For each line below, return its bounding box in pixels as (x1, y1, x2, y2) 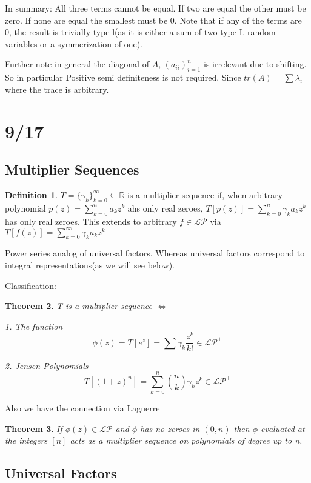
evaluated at (261, 422, 305, 435)
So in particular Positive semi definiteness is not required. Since (5, 71, 241, 84)
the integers (5, 434, 48, 447)
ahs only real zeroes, (127, 201, 203, 214)
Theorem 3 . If (5, 422, 62, 435)
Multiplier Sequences (5, 160, 139, 179)
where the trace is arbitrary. (5, 82, 109, 95)
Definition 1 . (5, 188, 58, 201)
